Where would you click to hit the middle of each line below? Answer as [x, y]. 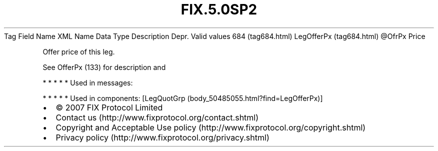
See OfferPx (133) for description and [104, 67]
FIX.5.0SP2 [219, 9]
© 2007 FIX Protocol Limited [109, 107]
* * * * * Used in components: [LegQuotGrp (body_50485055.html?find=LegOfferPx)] [183, 98]
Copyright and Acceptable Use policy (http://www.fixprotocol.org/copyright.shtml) [211, 127]
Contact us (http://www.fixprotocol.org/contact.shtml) [157, 117]
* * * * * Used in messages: [88, 82]
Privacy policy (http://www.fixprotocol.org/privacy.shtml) [162, 137]
